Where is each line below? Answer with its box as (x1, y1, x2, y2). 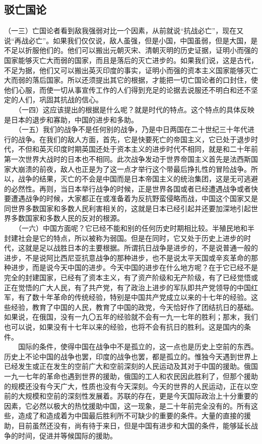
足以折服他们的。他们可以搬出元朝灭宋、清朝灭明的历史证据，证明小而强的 (11, 45, 258, 55)
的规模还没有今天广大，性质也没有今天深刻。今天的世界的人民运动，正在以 (4, 380, 251, 391)
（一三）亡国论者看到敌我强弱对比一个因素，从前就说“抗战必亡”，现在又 (4, 25, 244, 36)
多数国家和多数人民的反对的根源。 (11, 213, 124, 223)
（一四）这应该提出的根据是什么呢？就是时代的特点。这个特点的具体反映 (18, 104, 254, 114)
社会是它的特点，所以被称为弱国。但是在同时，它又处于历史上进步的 (18, 232, 244, 243)
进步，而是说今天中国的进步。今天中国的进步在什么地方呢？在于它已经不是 (11, 262, 258, 273)
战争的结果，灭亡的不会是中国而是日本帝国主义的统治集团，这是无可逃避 (18, 173, 258, 184)
